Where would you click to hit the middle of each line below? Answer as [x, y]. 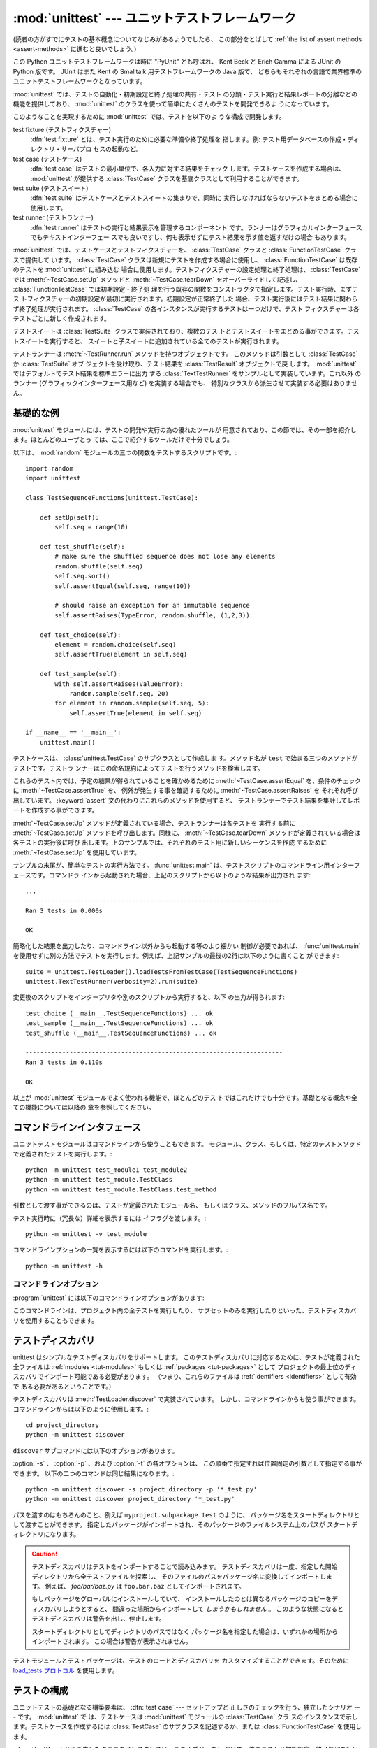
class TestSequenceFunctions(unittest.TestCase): [112, 498]
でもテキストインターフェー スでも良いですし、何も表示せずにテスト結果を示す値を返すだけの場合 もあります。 [190, 237]
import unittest [53, 478]
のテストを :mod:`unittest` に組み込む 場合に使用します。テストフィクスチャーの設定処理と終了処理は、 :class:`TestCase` [187, 270]
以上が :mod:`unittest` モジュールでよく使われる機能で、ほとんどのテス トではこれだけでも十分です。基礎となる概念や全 [185, 1097]
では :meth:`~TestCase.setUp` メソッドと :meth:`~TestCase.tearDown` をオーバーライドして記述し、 [157, 279]
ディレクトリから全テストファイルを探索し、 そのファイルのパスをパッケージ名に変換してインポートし [179, 1576]
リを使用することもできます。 [56, 1320]
